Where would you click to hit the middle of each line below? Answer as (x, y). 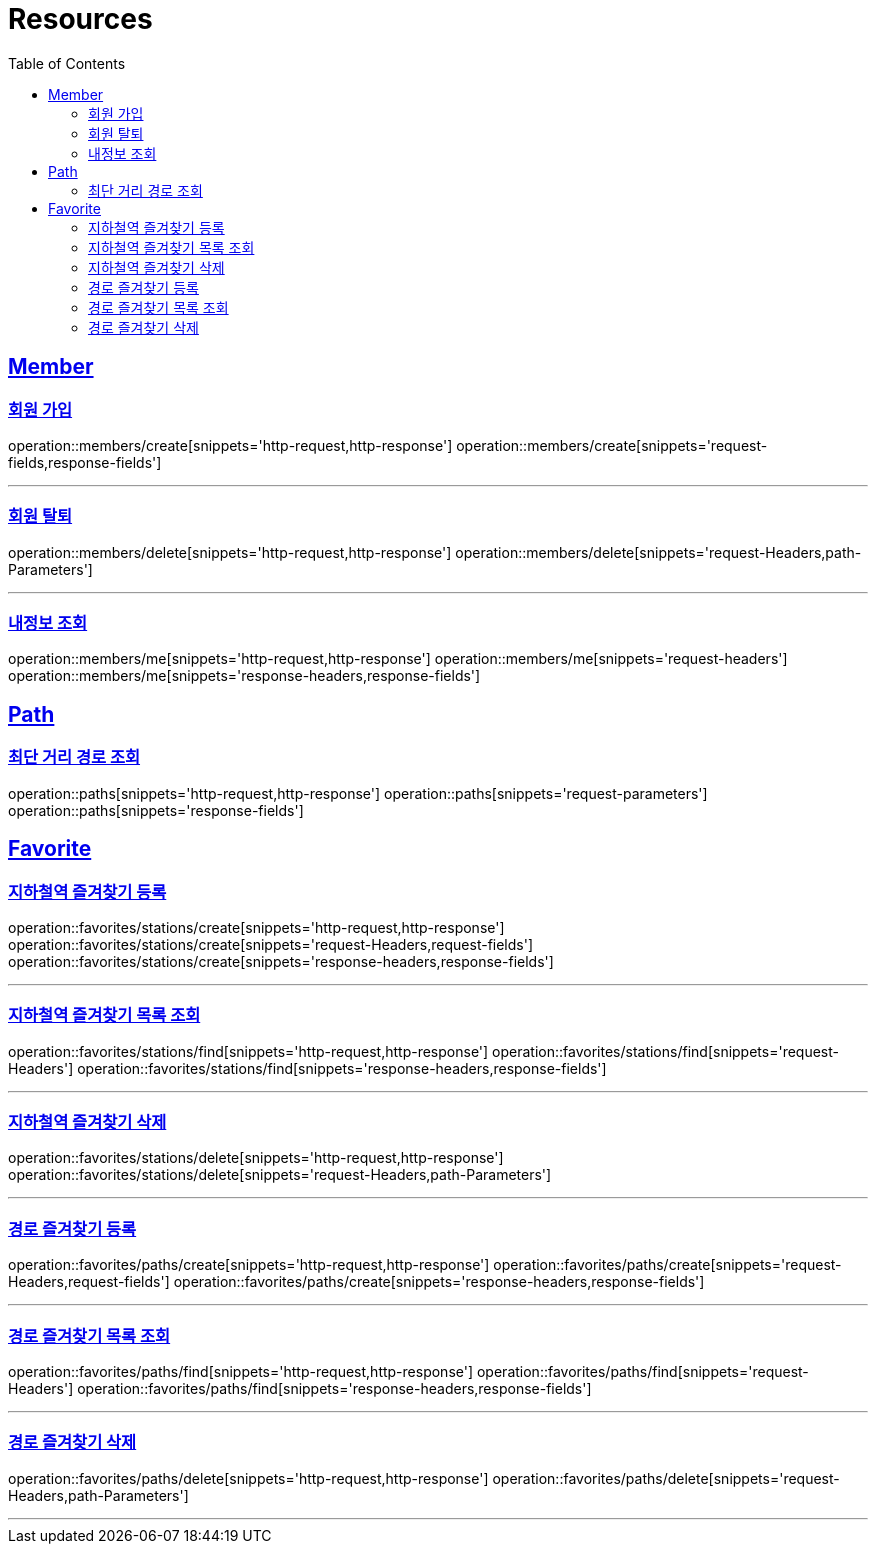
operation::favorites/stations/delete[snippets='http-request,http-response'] (256, 1158)
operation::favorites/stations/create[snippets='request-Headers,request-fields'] (271, 944)
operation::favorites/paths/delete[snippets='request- (666, 1478)
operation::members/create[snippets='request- (612, 445)
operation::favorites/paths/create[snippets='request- (667, 1265)
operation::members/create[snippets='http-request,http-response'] (230, 445)
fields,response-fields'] (85, 462)
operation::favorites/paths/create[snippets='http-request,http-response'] (249, 1265)
